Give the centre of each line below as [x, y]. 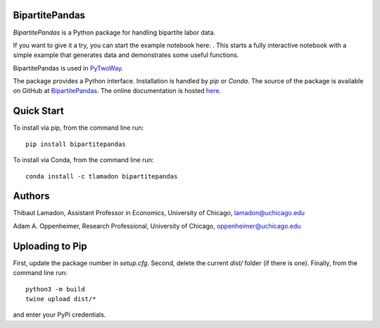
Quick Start [38, 111]
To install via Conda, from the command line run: [83, 160]
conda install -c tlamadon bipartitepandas [102, 176]
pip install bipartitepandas [76, 144]
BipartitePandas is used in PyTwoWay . [68, 68]
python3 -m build [55, 289]
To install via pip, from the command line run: [78, 128]
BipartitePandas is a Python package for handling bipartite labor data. [114, 32]
